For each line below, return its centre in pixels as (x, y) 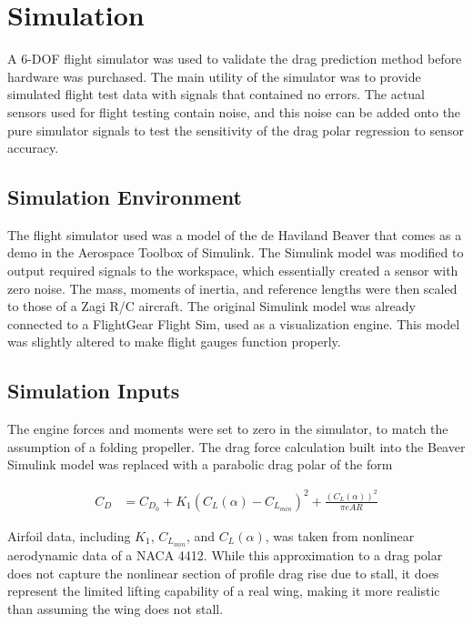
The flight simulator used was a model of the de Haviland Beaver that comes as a (235, 234)
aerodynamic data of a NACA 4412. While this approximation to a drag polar (225, 555)
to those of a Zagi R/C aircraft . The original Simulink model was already (211, 306)
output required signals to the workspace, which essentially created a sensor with (233, 271)
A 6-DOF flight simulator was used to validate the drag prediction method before (235, 59)
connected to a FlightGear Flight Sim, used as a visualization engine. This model (234, 323)
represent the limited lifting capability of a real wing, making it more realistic (224, 591)
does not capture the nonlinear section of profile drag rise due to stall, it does (223, 573)
